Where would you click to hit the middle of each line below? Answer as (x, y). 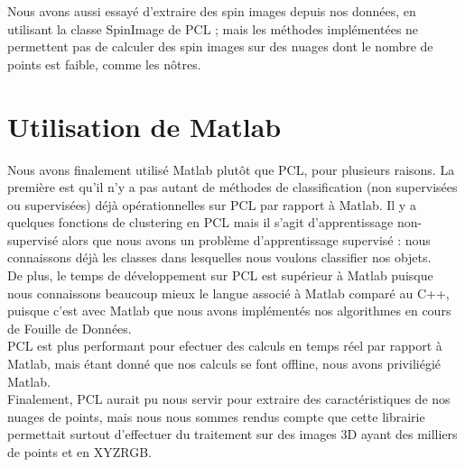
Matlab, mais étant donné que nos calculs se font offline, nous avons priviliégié (224, 364)
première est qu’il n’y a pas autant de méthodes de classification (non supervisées (232, 187)
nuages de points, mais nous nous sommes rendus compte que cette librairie (216, 416)
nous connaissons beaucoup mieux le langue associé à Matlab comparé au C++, (228, 293)
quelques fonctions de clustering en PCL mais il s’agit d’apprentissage (200, 222)
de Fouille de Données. (70, 328)
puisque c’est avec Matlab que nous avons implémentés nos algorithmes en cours (229, 311)
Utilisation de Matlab (144, 126)
